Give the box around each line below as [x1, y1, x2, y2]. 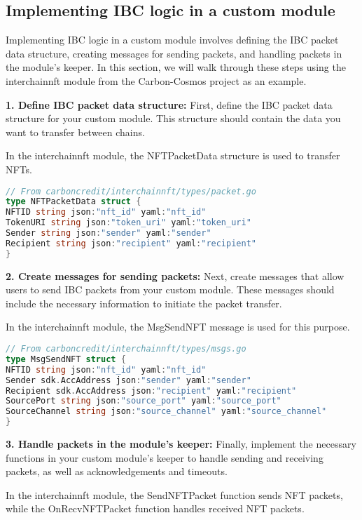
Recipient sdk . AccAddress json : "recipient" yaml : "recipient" [6, 385, 297, 396]
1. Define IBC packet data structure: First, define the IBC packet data [6, 97, 333, 112]
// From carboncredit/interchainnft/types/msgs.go [6, 344, 246, 354]
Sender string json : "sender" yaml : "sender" [6, 228, 211, 239]
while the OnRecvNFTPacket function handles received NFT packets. [6, 501, 305, 516]
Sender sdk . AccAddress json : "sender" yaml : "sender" [6, 375, 251, 385]
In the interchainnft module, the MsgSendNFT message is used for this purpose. [6, 319, 350, 334]
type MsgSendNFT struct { [6, 354, 126, 364]
